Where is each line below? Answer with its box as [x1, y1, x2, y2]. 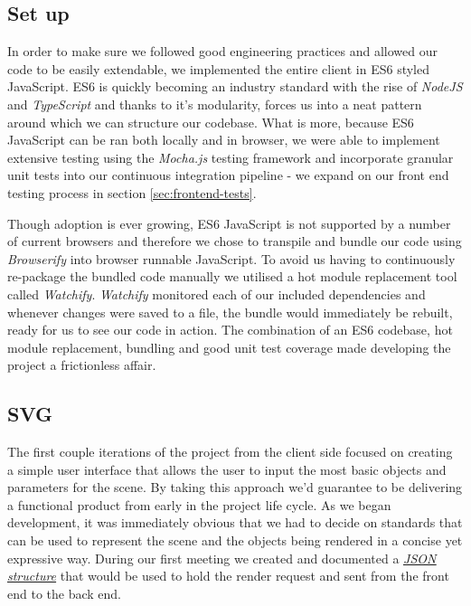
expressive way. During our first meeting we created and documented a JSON [7, 548, 437, 567]
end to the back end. [7, 583, 121, 602]
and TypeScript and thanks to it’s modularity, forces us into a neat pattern [7, 94, 422, 113]
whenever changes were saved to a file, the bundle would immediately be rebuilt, [7, 302, 453, 321]
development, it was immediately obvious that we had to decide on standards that [7, 513, 463, 532]
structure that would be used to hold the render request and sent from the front [7, 566, 449, 585]
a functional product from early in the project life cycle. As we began [7, 495, 391, 514]
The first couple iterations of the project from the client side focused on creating [7, 442, 453, 461]
